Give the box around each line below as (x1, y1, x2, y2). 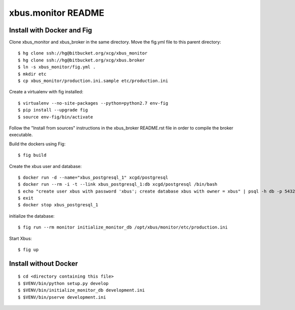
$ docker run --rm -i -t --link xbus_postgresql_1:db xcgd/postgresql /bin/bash (18, 182, 218, 187)
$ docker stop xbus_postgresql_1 (18, 202, 98, 208)
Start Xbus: (9, 235, 32, 241)
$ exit (18, 196, 34, 201)
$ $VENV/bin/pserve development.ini (18, 294, 106, 300)
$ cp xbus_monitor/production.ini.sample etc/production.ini (18, 78, 168, 84)
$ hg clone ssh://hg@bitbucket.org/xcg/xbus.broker (18, 57, 145, 63)
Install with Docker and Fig (9, 26, 92, 34)
